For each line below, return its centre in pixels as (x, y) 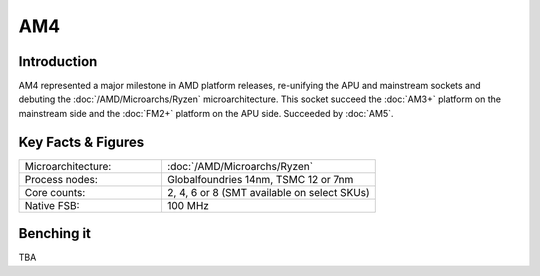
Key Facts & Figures (81, 141)
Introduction (58, 61)
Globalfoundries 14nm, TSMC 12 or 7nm (260, 179)
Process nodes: (61, 179)
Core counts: (55, 192)
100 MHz (188, 205)
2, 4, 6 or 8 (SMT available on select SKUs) (268, 192)
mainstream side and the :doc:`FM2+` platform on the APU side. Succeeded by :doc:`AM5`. (206, 113)
